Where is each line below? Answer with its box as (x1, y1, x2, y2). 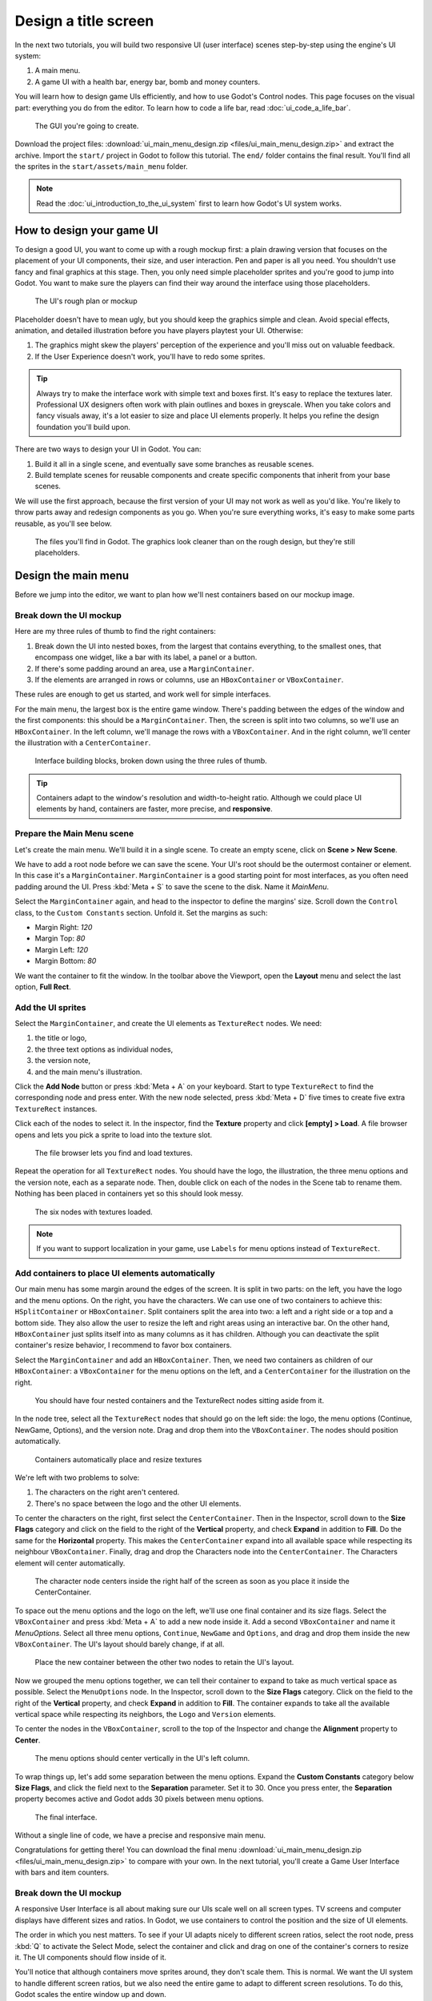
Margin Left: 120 (34, 944, 89, 954)
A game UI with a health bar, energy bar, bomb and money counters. (34, 77, 260, 86)
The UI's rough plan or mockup (34, 296, 138, 306)
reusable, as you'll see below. (14, 519, 112, 528)
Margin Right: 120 (34, 922, 93, 932)
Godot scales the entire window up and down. (14, 1990, 167, 1999)
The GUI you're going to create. (34, 121, 139, 130)
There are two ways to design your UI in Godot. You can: (14, 444, 202, 454)
